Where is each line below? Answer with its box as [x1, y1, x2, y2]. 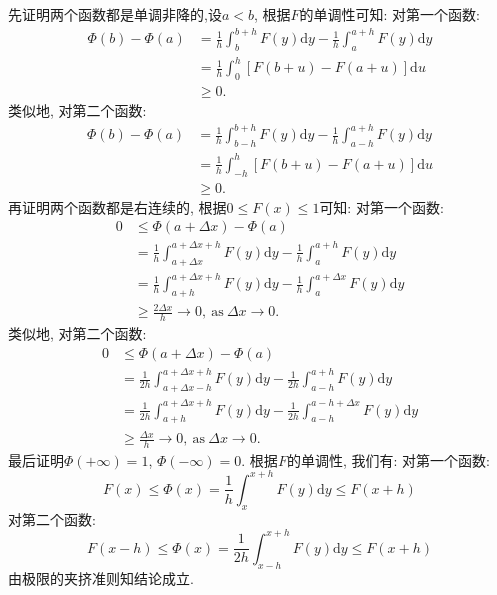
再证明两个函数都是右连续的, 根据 [8, 196, 227, 217]
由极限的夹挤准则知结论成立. [8, 567, 194, 588]
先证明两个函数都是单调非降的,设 [8, 4, 222, 24]
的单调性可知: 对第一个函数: [299, 4, 481, 24]
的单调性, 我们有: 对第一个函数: [286, 449, 490, 470]
